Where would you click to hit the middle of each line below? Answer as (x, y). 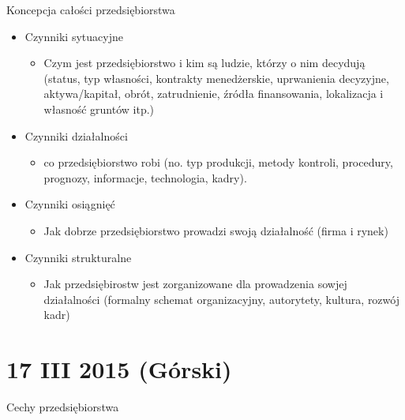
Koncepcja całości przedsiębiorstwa (91, 9)
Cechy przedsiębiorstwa (63, 407)
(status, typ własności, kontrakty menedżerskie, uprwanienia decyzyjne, (216, 78)
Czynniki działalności (76, 135)
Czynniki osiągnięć (70, 204)
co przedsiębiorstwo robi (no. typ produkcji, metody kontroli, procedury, (218, 162)
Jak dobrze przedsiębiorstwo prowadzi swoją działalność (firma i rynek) (216, 230)
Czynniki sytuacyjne (74, 36)
